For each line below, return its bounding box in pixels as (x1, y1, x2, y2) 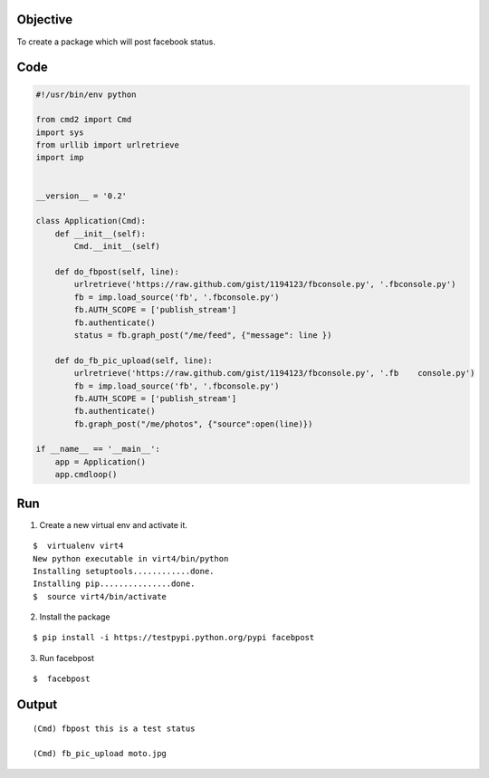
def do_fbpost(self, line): (54, 266, 180, 276)
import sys (35, 127, 84, 138)
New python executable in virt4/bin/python (33, 553, 229, 563)
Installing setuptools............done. (33, 566, 215, 576)
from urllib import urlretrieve (35, 140, 180, 150)
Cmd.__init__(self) (73, 241, 160, 252)
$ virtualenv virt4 (33, 541, 124, 552)
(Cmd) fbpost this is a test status (33, 723, 196, 734)
